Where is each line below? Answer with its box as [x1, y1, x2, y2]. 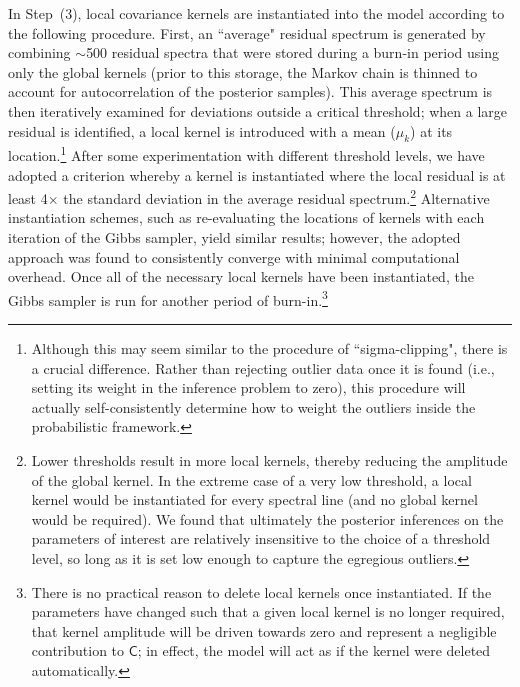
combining [8, 42, 71, 63]
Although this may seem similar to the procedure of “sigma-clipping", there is [31, 338, 508, 359]
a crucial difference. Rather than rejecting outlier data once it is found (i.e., [31, 357, 495, 378]
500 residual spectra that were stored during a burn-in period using [86, 42, 499, 63]
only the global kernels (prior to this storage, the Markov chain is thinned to [8, 61, 478, 82]
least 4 [8, 187, 48, 208]
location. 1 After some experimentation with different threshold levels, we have [8, 142, 485, 166]
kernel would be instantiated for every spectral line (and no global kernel [31, 489, 478, 510]
